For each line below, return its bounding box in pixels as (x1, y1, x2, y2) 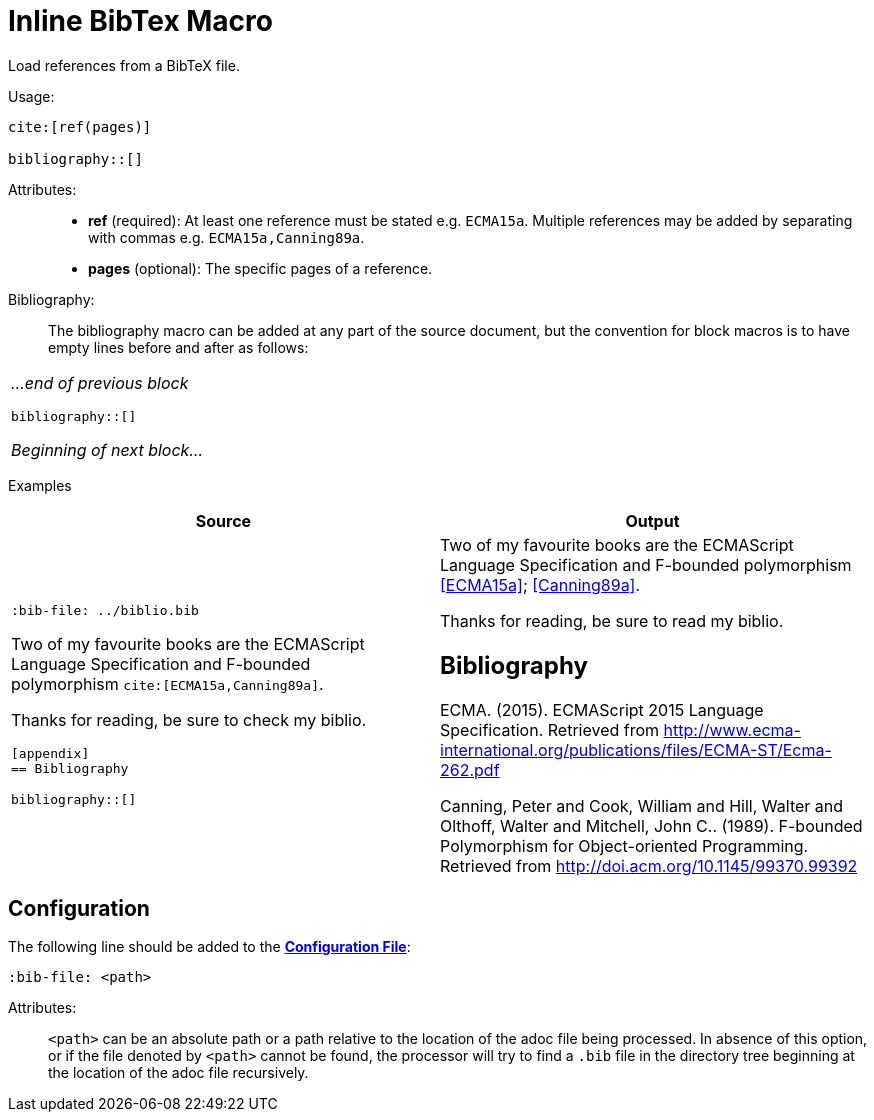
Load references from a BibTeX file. (8, 56, 240, 74)
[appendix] (11, 746, 90, 762)
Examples (8, 476, 72, 494)
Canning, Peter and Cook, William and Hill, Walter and (440, 795, 844, 816)
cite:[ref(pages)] (8, 118, 152, 135)
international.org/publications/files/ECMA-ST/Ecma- (440, 739, 832, 760)
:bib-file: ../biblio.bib (11, 603, 199, 619)
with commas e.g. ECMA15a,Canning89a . (88, 228, 365, 246)
